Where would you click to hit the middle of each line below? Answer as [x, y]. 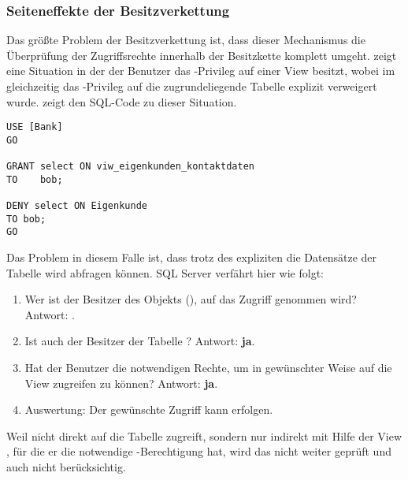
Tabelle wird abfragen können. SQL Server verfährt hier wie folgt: [165, 272]
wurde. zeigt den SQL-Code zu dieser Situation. [122, 101]
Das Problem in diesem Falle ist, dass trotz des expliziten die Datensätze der [191, 257]
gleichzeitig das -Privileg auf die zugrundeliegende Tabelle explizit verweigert [192, 86]
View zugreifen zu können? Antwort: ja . [121, 383]
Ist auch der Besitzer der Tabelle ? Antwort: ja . [140, 341]
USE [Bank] [35, 127]
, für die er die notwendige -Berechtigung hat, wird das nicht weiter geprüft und [199, 451]
